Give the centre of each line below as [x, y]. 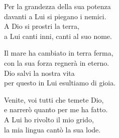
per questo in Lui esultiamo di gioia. [60, 83]
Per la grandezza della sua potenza [57, 6]
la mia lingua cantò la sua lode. [52, 129]
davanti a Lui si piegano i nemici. [55, 16]
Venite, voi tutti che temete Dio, [54, 99]
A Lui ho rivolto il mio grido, [49, 119]
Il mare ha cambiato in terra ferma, [59, 53]
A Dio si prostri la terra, [42, 26]
